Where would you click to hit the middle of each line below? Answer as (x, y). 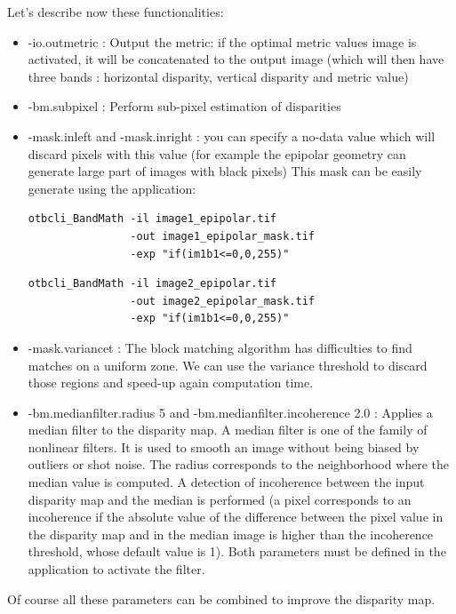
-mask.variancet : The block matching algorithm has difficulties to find (220, 347)
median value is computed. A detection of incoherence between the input (226, 482)
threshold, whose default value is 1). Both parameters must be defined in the (237, 551)
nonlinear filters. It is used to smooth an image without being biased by (224, 447)
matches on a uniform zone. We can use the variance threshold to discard (228, 365)
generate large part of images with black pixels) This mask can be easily (225, 171)
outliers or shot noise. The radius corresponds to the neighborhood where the (239, 464)
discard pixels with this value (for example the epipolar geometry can (217, 153)
